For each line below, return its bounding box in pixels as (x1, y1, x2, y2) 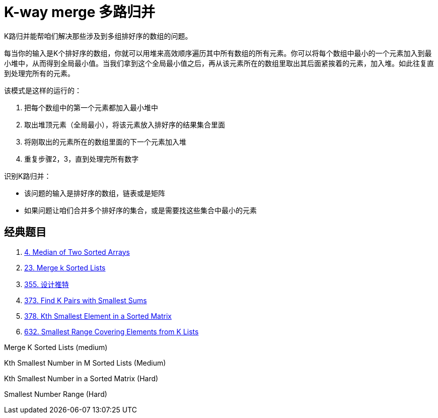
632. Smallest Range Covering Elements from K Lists (24, 327, 199, 336)
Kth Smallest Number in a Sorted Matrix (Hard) (4, 374, 159, 383)
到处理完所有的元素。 (4, 68, 75, 78)
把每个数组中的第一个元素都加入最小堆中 (24, 103, 158, 112)
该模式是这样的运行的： (4, 86, 82, 95)
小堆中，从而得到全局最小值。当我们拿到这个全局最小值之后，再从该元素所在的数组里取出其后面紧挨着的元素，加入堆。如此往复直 (4, 58, 434, 67)
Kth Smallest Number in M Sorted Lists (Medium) (4, 358, 166, 367)
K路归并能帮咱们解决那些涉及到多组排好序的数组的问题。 (4, 31, 192, 40)
